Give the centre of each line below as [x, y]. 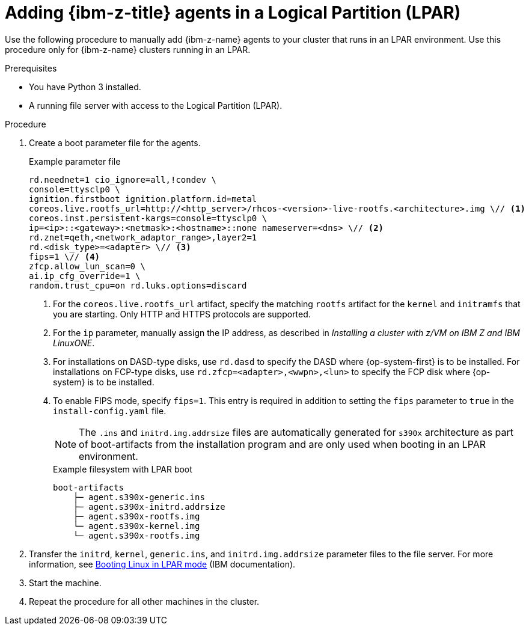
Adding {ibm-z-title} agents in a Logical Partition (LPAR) [233, 13]
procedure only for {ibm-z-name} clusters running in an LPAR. [128, 49]
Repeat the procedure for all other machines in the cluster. [144, 601]
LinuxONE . [74, 343]
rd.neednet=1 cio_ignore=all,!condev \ [123, 179]
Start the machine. [65, 583]
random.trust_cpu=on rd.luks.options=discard [138, 285]
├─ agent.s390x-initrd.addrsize [149, 506]
